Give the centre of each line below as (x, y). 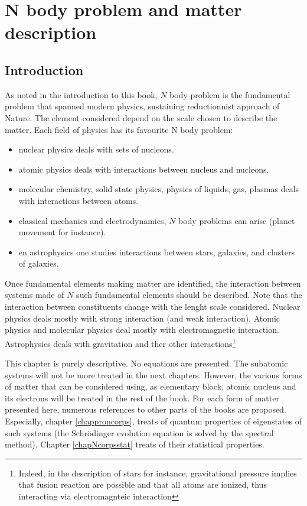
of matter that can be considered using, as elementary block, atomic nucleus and (151, 386)
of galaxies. (39, 263)
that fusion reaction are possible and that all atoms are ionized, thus (143, 484)
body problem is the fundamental (230, 94)
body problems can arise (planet (236, 220)
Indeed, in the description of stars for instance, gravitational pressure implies (158, 473)
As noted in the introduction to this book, (81, 94)
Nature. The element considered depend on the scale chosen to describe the (141, 117)
